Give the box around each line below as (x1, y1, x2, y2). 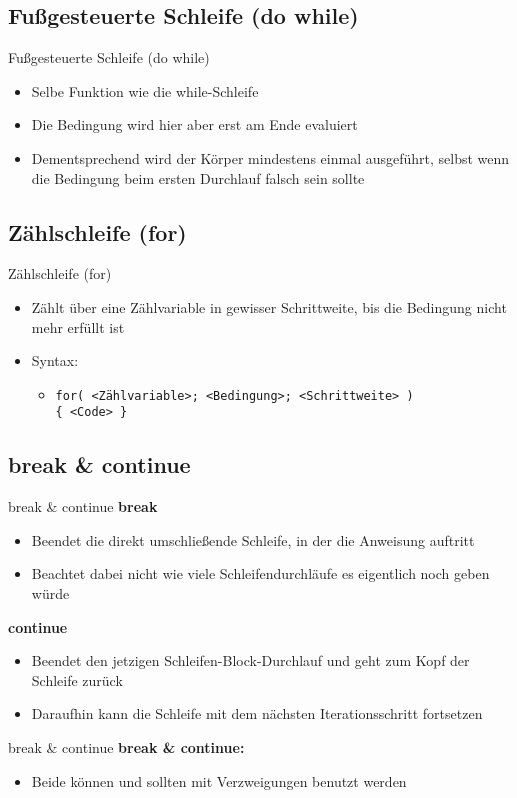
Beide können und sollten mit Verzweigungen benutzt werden (31, 770, 407, 791)
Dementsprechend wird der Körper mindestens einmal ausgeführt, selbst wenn (31, 147, 510, 168)
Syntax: (31, 350, 79, 371)
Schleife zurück (31, 669, 123, 690)
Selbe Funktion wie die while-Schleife (31, 80, 259, 101)
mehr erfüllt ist (31, 316, 125, 337)
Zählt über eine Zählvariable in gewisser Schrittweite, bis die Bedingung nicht (31, 296, 507, 317)
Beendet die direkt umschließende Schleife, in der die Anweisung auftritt (31, 529, 475, 550)
